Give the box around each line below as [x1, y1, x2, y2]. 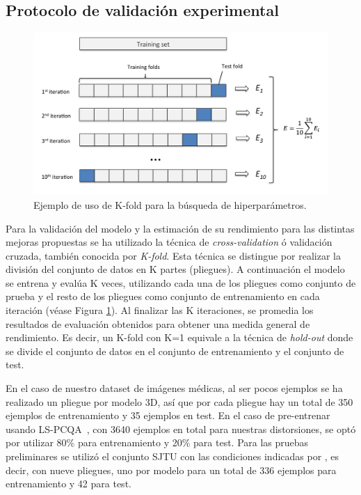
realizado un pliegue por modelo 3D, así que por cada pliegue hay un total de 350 [6, 394, 353, 409]
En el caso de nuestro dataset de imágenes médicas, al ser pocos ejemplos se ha [6, 381, 343, 395]
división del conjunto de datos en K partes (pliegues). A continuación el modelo [6, 262, 345, 276]
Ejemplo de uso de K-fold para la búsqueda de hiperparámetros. [33, 197, 307, 212]
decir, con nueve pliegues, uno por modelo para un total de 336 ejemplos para [6, 462, 337, 477]
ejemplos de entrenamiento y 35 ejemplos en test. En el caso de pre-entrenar [6, 408, 330, 423]
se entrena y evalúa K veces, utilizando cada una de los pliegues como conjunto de [6, 275, 356, 290]
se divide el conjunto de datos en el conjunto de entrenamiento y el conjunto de [6, 343, 344, 358]
